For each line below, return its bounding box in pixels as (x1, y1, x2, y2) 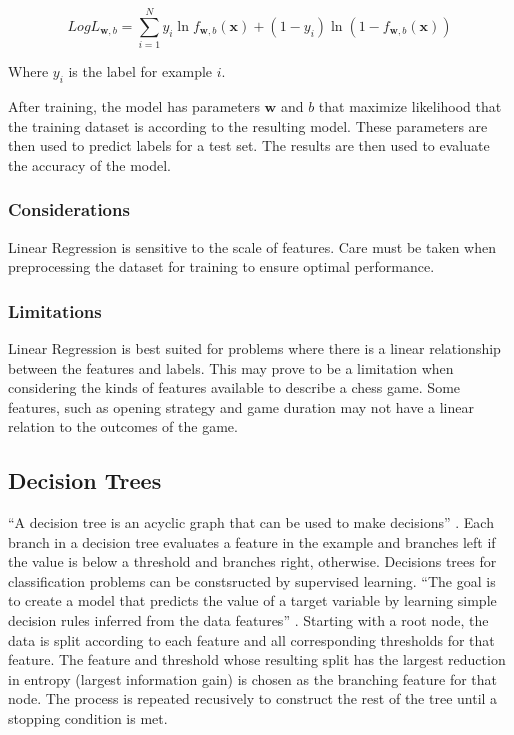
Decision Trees (8, 465, 162, 496)
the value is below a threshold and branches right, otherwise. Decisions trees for (8, 551, 497, 572)
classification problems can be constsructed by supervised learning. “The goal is (8, 570, 496, 591)
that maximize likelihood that (318, 95, 502, 116)
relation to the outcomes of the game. (8, 416, 238, 437)
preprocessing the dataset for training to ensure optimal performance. (8, 256, 435, 277)
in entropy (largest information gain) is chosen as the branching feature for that (8, 668, 498, 689)
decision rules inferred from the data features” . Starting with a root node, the (8, 610, 489, 631)
